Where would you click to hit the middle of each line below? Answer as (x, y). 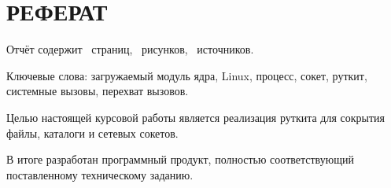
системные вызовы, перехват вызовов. (98, 91)
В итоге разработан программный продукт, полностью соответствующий (180, 159)
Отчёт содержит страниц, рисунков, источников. (130, 49)
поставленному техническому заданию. (100, 174)
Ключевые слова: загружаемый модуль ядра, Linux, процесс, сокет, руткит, (187, 75)
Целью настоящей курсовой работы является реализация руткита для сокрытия (196, 117)
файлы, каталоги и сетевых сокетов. (92, 133)
